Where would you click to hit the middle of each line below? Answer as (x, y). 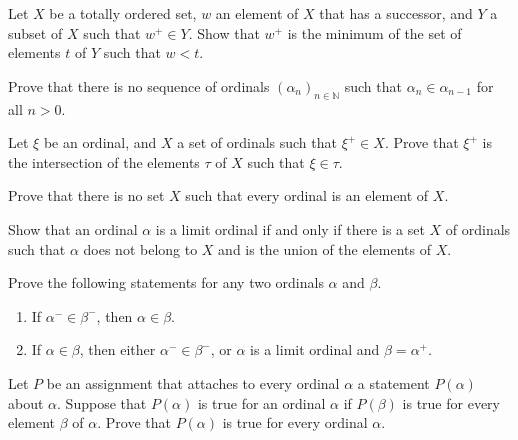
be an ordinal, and (100, 142)
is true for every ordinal (295, 422)
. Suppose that (102, 402)
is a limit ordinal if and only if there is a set (290, 228)
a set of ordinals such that (257, 142)
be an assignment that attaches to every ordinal (193, 382)
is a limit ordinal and (315, 349)
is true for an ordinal (261, 402)
